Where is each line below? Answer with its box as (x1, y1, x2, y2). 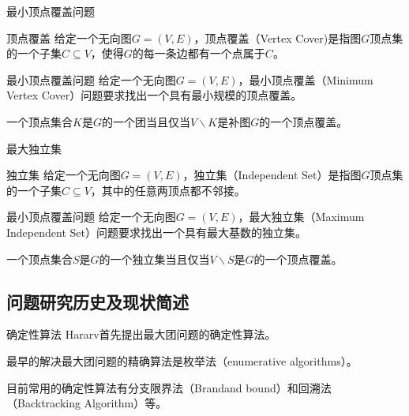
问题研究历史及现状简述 (6, 289, 189, 313)
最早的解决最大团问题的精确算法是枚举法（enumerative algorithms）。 (6, 352, 358, 369)
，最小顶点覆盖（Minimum (238, 71, 373, 88)
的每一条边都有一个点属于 (132, 45, 265, 62)
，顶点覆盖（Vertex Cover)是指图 (193, 29, 362, 46)
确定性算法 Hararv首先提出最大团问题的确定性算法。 (6, 326, 276, 343)
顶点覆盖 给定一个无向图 (6, 29, 132, 46)
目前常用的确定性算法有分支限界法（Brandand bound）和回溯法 (6, 379, 332, 395)
